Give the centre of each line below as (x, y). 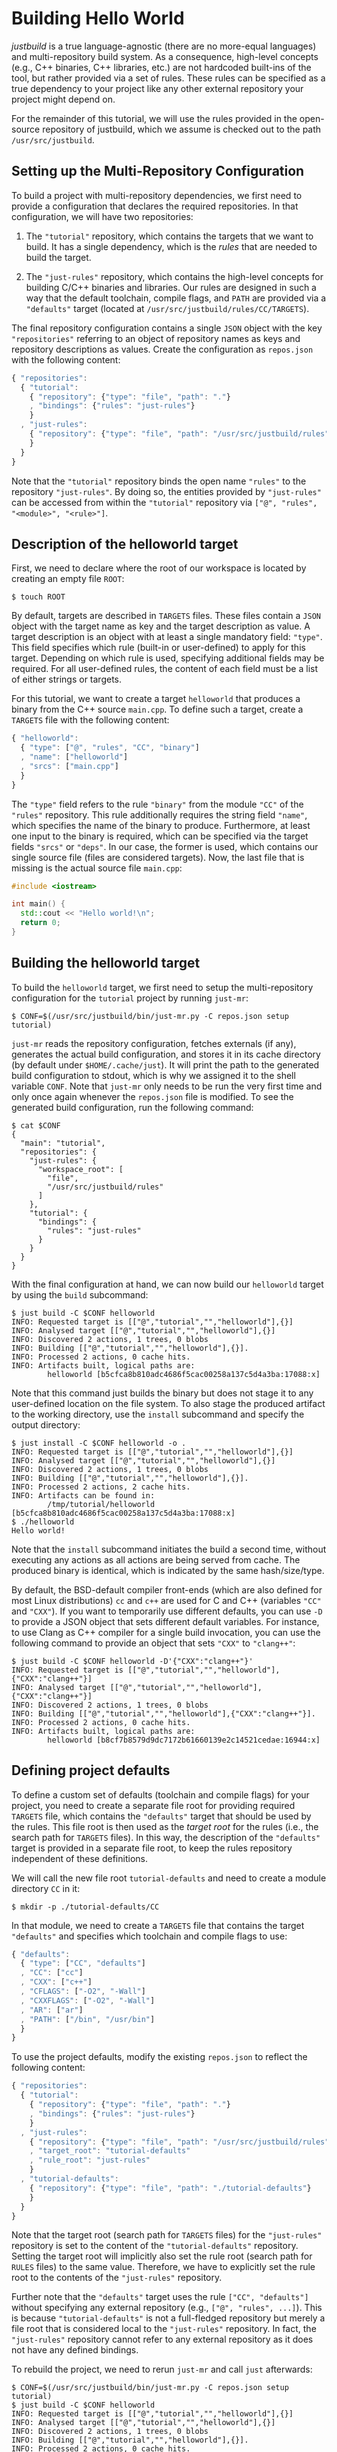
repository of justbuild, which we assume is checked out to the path (182, 129)
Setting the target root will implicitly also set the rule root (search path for (162, 2256)
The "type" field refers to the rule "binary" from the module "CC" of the (157, 804)
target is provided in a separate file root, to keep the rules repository (152, 1848)
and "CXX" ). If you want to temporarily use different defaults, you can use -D (167, 1611)
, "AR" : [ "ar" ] (52, 2010)
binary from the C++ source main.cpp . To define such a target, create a (157, 709)
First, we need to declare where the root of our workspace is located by (159, 568)
